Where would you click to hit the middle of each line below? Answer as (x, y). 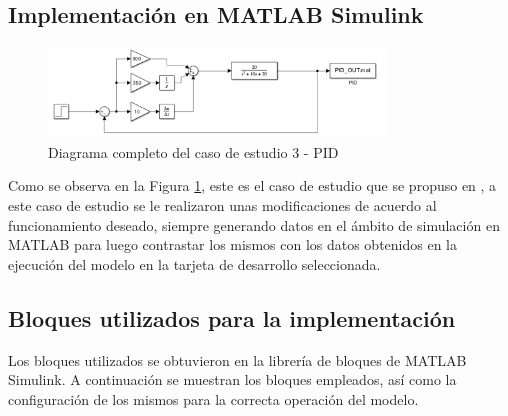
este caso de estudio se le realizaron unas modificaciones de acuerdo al (222, 205)
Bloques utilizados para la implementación (232, 317)
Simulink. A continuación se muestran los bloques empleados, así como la (232, 379)
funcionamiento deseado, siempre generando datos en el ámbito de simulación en (254, 224)
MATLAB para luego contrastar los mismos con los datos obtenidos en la (233, 244)
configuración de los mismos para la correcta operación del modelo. (213, 398)
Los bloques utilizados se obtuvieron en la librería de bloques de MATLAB (237, 359)
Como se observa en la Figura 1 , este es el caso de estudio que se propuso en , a (252, 185)
